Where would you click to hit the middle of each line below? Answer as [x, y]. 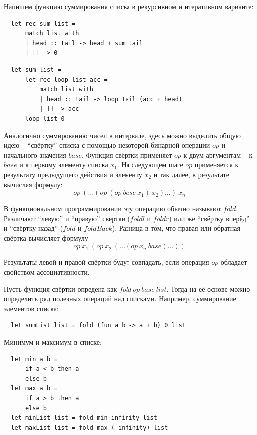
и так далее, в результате [191, 174]
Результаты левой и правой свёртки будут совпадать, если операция [107, 262]
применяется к [216, 165]
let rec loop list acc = [66, 80]
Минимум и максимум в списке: [53, 342]
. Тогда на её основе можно [208, 288]
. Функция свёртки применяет [127, 155]
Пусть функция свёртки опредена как [61, 288]
